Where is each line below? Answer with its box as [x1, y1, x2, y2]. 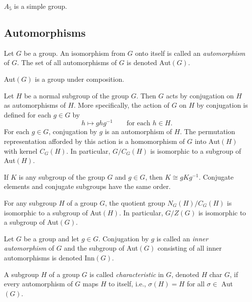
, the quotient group [105, 198, 165, 208]
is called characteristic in [89, 269, 164, 279]
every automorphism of [4, 279, 73, 289]
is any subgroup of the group [19, 171, 105, 182]
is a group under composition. [35, 73, 125, 84]
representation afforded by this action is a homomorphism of [4, 136, 185, 146]
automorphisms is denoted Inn [4, 252, 95, 262]
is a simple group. [14, 1, 67, 11]
